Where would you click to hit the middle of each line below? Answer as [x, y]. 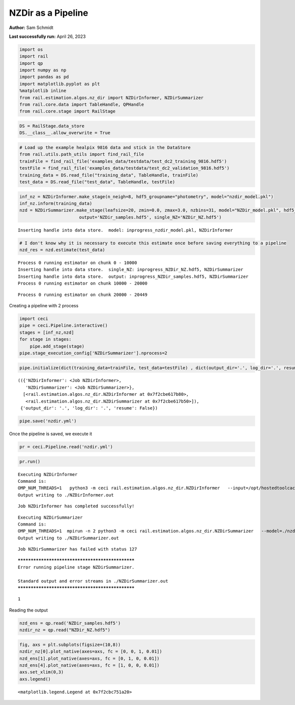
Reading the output [29, 610]
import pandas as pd [44, 77]
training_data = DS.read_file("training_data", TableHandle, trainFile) [109, 175]
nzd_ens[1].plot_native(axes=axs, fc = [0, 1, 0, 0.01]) [89, 658]
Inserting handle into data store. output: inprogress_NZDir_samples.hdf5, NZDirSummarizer [133, 276]
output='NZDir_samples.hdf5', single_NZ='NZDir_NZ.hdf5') [150, 217]
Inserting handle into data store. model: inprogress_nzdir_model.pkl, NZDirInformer [125, 230]
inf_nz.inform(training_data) [56, 203]
